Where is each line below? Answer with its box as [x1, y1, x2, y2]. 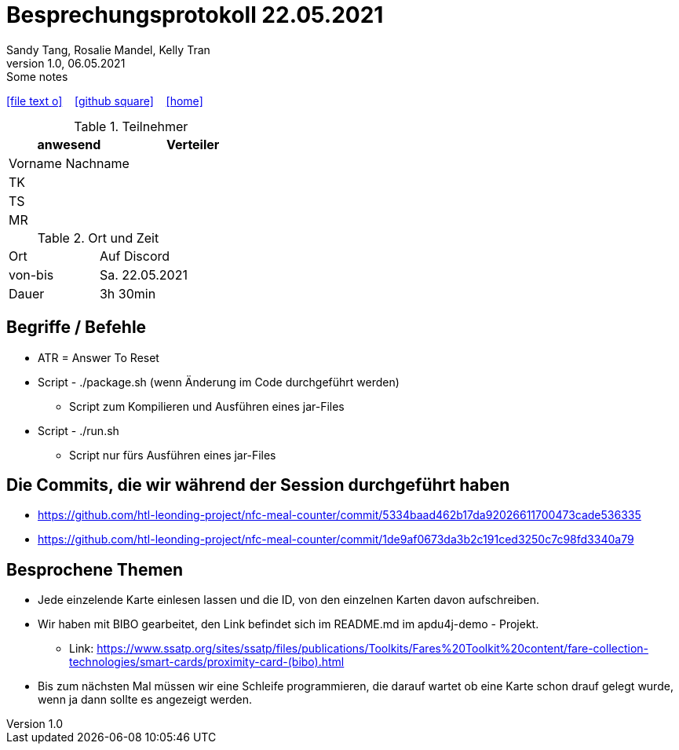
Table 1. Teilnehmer [74, 118, 188, 134]
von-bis [9, 266, 54, 283]
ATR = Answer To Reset [38, 350, 159, 364]
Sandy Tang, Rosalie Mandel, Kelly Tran [6, 42, 210, 57]
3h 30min [99, 285, 156, 302]
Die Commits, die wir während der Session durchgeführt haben [6, 475, 510, 496]
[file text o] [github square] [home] [6, 93, 203, 108]
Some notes [6, 69, 68, 83]
